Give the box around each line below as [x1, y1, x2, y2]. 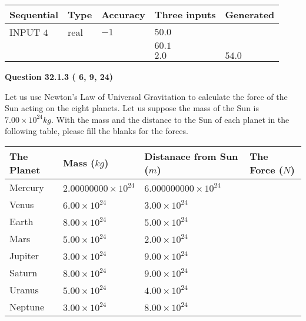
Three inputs [154, 8, 216, 21]
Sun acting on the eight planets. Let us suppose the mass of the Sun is [5, 102, 259, 114]
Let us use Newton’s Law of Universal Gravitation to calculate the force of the [5, 90, 288, 102]
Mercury [9, 180, 44, 194]
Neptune [9, 299, 45, 313]
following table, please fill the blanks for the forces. [5, 125, 188, 137]
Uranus [9, 282, 39, 296]
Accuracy [101, 8, 145, 21]
